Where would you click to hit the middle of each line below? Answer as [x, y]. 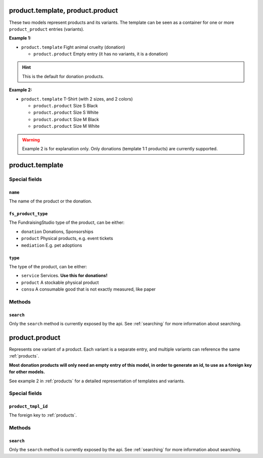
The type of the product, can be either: [48, 266]
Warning [31, 139]
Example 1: [20, 38]
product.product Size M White [66, 126]
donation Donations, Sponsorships [57, 231]
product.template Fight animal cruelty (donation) [73, 47]
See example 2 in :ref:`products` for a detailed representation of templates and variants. [97, 381]
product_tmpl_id [28, 407]
